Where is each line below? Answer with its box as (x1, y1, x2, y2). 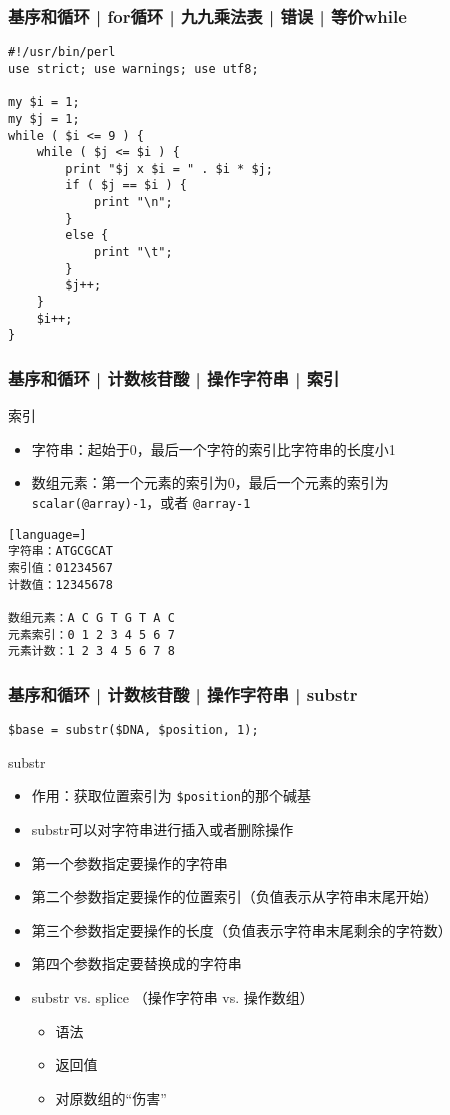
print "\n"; (93, 195, 173, 210)
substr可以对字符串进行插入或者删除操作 (31, 819, 294, 840)
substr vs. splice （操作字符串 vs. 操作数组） (31, 987, 314, 1008)
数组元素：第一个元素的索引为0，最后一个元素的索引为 (31, 472, 389, 493)
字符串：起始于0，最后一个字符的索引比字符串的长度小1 (31, 438, 396, 459)
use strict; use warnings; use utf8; (8, 61, 259, 76)
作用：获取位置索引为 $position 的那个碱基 (31, 785, 311, 806)
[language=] (8, 527, 87, 542)
